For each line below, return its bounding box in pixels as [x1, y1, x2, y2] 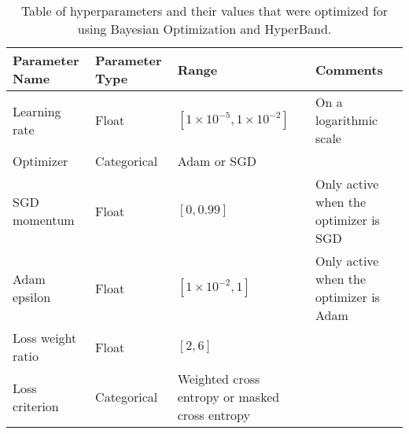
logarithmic [315, 111, 378, 129]
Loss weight [13, 329, 77, 347]
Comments [315, 60, 383, 79]
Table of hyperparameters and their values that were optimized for [20, 2, 389, 20]
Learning [13, 101, 61, 120]
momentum [13, 211, 75, 229]
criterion [13, 396, 59, 415]
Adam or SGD [177, 152, 257, 170]
